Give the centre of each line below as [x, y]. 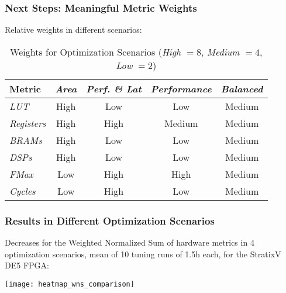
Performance [181, 88]
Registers [28, 123]
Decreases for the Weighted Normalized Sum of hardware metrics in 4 [130, 242]
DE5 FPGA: [27, 265]
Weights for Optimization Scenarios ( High [96, 51]
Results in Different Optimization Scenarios [110, 220]
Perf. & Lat [114, 88]
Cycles [23, 191]
